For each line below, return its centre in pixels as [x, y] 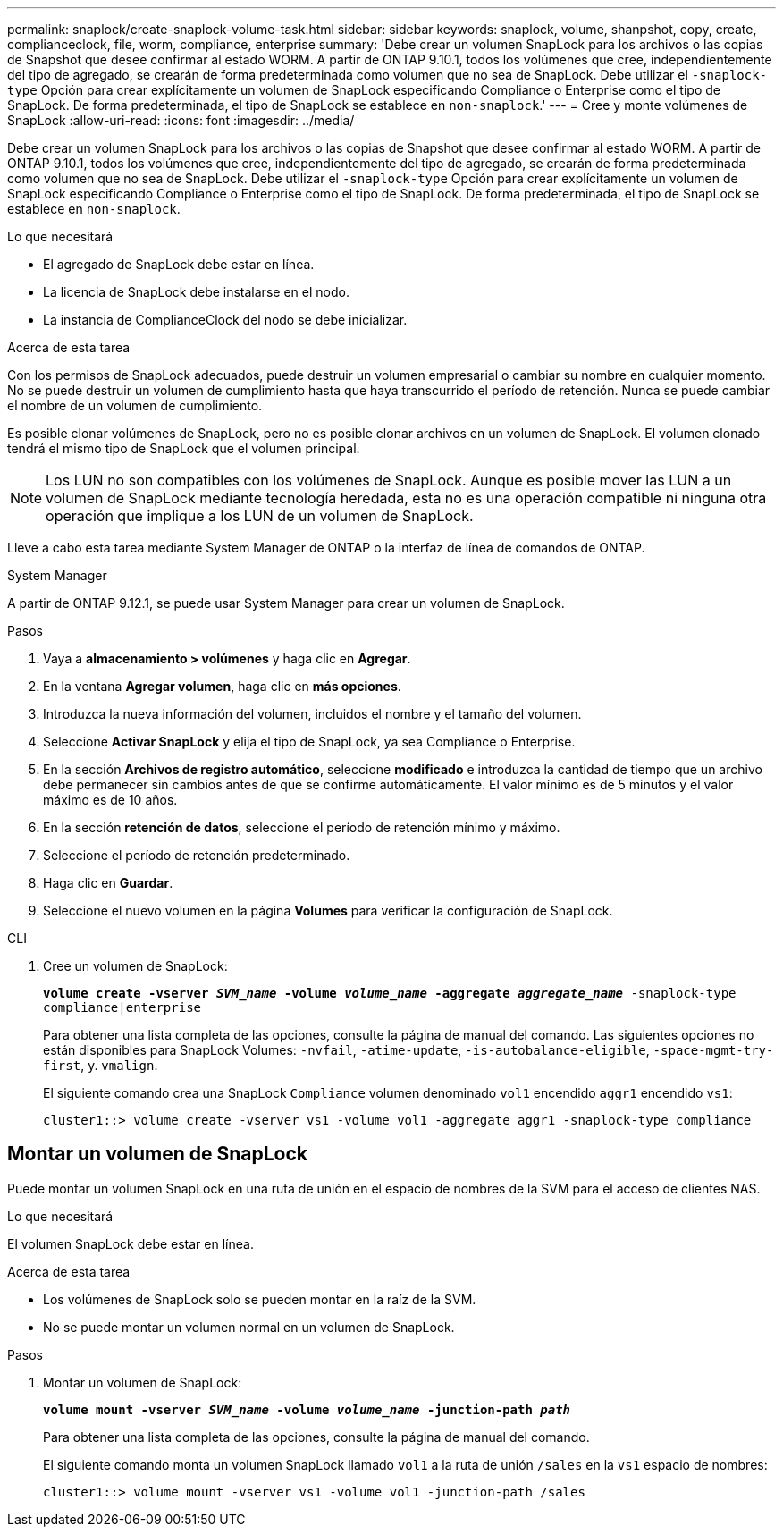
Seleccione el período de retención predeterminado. [197, 855]
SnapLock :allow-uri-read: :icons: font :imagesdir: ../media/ [181, 120]
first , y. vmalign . [101, 1065]
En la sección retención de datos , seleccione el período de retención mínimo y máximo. [302, 827]
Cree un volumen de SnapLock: [135, 966]
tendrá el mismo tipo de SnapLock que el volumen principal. [184, 448]
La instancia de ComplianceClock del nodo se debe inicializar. [225, 320]
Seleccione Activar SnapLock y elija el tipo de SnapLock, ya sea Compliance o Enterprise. [309, 742]
